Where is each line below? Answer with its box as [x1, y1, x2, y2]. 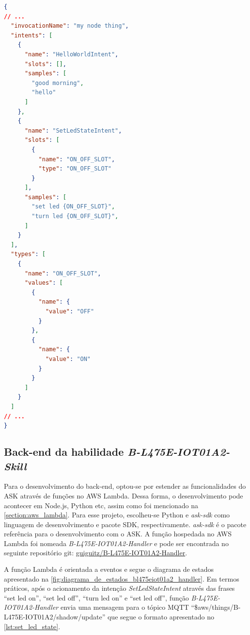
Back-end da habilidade [4, 444, 124, 459]
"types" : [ [11, 251, 46, 258]
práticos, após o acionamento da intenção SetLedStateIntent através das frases [4, 583, 235, 593]
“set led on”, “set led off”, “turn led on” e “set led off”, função [4, 592, 189, 602]
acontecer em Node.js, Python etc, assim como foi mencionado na [4, 500, 198, 510]
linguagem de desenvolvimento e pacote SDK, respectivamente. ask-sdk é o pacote [4, 519, 247, 529]
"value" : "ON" [45, 355, 91, 362]
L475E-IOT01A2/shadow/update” [4, 612, 106, 622]
